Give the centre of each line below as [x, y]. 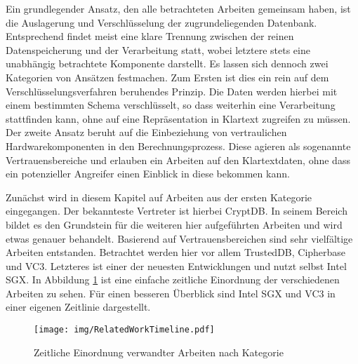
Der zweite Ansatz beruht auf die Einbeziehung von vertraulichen [146, 132]
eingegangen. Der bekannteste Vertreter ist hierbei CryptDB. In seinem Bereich [177, 211]
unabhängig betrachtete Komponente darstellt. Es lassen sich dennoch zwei [167, 63]
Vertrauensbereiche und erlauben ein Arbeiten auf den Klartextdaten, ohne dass [178, 160]
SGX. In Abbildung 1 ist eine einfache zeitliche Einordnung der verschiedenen [173, 279]
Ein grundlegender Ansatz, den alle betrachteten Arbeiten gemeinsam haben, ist [178, 8]
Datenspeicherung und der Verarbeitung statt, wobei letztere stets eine [158, 49]
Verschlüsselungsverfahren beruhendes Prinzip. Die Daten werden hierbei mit [172, 91]
